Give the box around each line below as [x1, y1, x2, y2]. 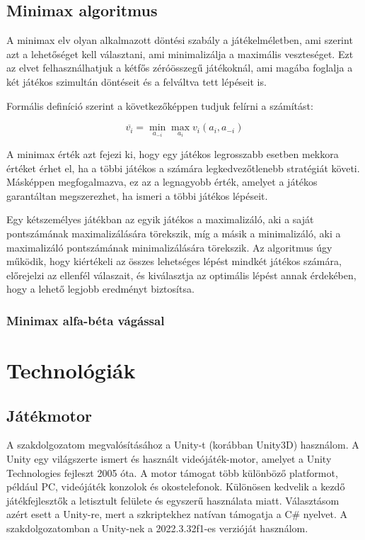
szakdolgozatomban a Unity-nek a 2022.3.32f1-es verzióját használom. [6, 520, 308, 535]
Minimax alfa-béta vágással [6, 311, 165, 329]
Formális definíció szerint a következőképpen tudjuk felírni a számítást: [6, 98, 313, 113]
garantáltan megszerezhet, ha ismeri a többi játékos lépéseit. [6, 188, 268, 203]
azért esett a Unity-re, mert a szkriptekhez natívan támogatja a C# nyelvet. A [6, 507, 348, 522]
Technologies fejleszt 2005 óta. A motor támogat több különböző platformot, [6, 465, 338, 480]
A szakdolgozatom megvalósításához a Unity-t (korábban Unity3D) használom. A [6, 437, 359, 452]
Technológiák [6, 356, 136, 384]
